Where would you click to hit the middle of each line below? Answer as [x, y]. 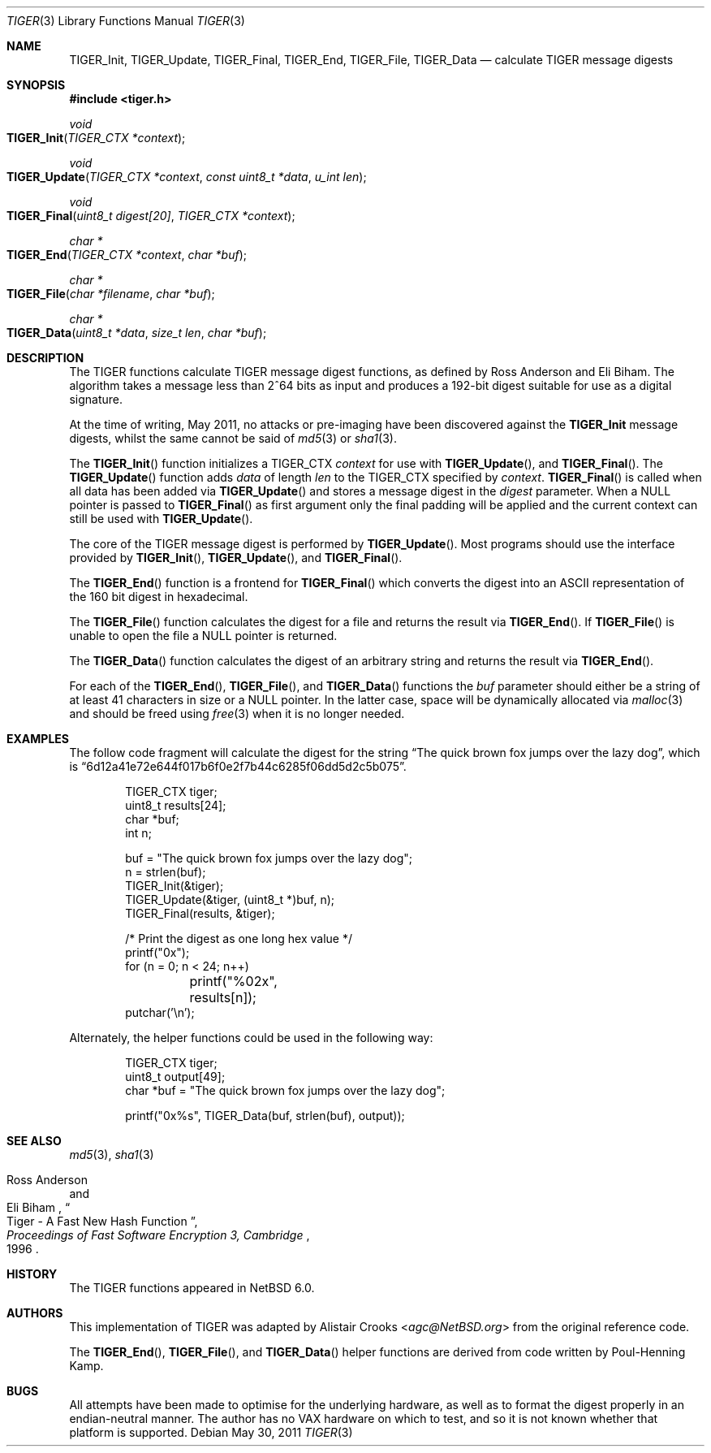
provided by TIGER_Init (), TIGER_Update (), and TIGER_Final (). [236, 558]
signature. [96, 399]
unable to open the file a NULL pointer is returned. [203, 636]
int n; [138, 833]
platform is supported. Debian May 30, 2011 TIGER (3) [211, 1432]
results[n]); [223, 997]
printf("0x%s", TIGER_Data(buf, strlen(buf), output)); [265, 1116]
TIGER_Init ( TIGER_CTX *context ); [96, 138]
